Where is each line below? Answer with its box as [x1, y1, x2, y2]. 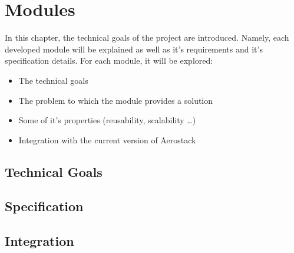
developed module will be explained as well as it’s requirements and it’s [5, 42, 263, 55]
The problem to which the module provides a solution [18, 94, 213, 106]
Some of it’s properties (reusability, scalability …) [18, 114, 196, 126]
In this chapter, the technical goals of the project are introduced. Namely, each [5, 31, 289, 44]
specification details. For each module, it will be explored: [5, 54, 213, 67]
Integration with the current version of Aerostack [18, 133, 196, 146]
